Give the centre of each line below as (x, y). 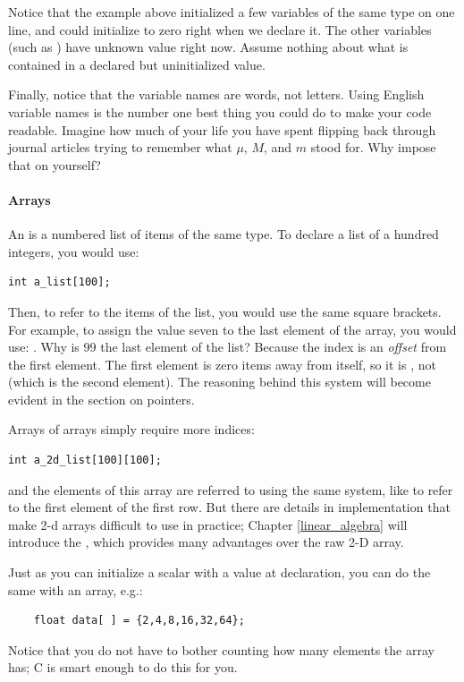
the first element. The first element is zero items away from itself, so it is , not (222, 364)
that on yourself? (55, 164)
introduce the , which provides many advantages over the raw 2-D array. (206, 542)
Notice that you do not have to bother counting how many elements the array (221, 649)
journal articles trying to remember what (120, 147)
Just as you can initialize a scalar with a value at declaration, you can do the (219, 572)
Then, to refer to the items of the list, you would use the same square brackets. (225, 311)
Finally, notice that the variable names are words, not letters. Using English (216, 94)
